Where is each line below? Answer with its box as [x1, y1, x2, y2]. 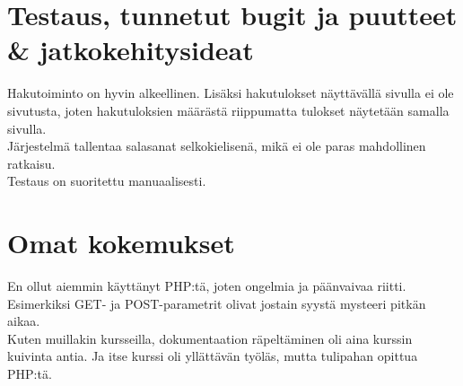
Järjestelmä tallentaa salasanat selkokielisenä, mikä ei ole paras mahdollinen [7, 136, 426, 155]
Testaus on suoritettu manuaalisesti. [7, 171, 206, 190]
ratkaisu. [7, 154, 56, 172]
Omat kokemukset [7, 224, 235, 261]
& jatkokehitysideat [7, 31, 254, 68]
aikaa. [7, 311, 40, 330]
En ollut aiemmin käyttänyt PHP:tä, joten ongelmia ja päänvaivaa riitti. [7, 276, 406, 294]
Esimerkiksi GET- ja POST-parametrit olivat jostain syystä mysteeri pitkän [7, 294, 426, 312]
